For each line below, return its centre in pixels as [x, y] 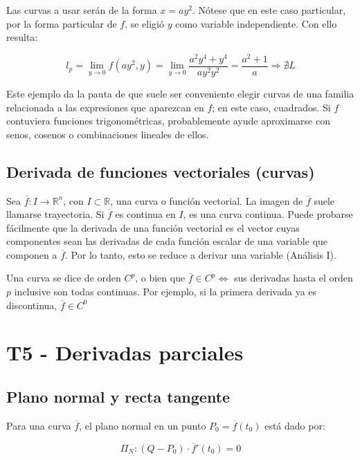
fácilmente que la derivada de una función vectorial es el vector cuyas [153, 227]
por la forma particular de [62, 23]
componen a [32, 254]
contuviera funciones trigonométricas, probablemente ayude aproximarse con [168, 121]
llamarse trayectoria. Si [55, 214]
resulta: [22, 37]
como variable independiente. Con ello [256, 23]
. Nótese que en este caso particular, [269, 10]
